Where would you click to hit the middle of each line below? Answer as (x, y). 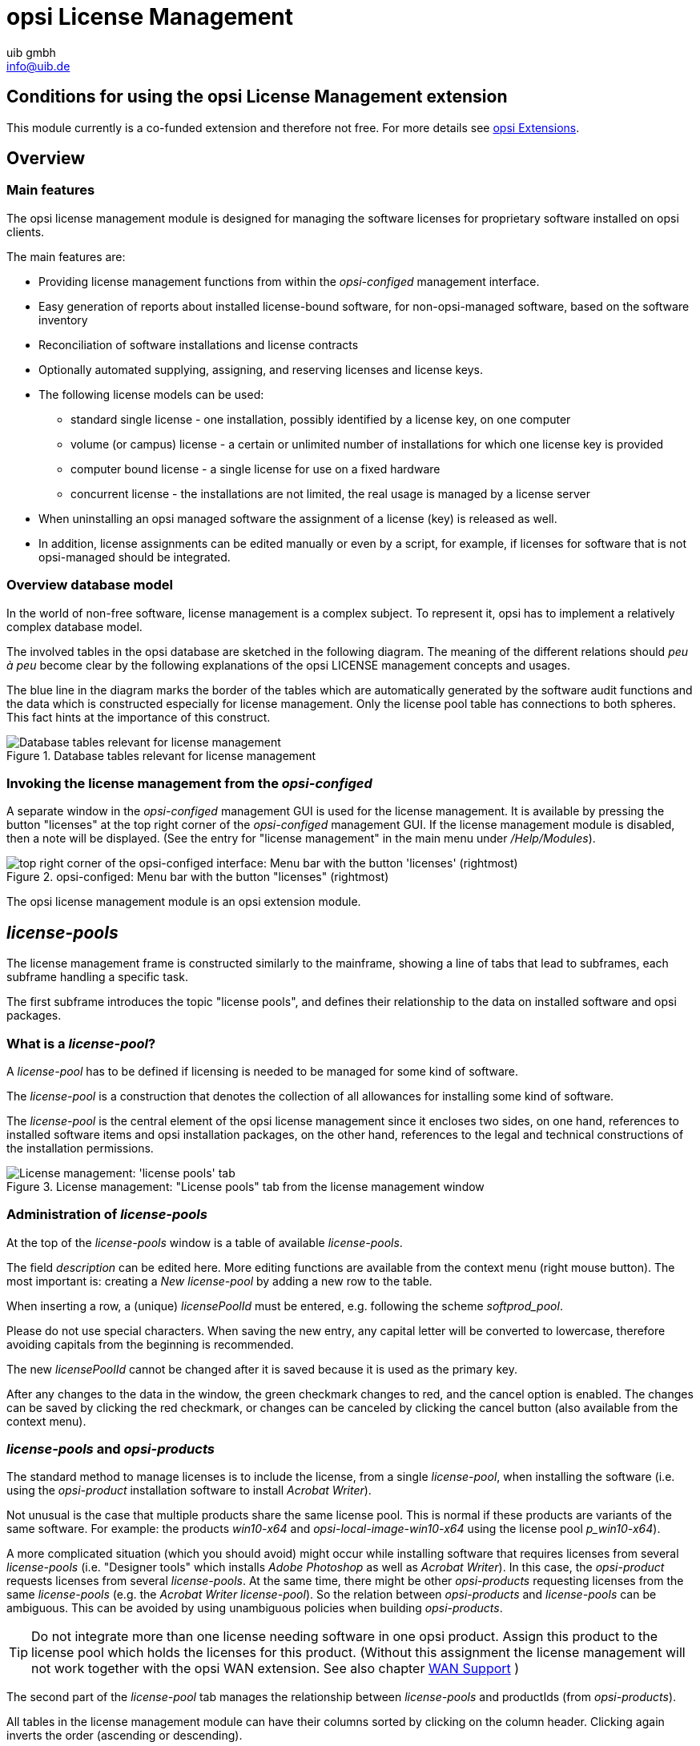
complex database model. (74, 626)
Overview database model (90, 585)
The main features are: (66, 256)
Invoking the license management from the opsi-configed (189, 783)
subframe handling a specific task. (97, 977)
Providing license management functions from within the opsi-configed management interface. (289, 281)
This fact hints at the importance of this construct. (139, 717)
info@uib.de (38, 66)
